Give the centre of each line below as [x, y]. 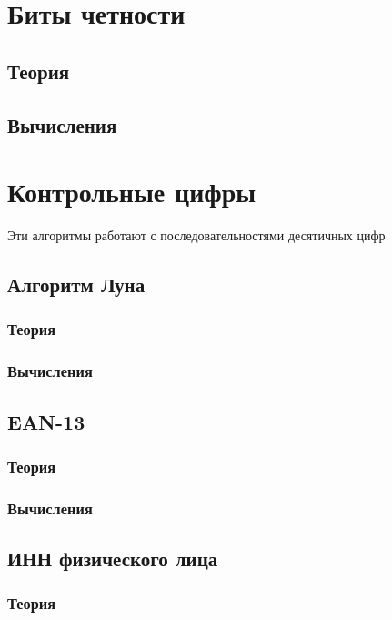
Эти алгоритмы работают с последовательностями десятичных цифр [196, 235]
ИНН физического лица [113, 558]
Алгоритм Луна [76, 285]
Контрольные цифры [132, 192]
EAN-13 [46, 421]
